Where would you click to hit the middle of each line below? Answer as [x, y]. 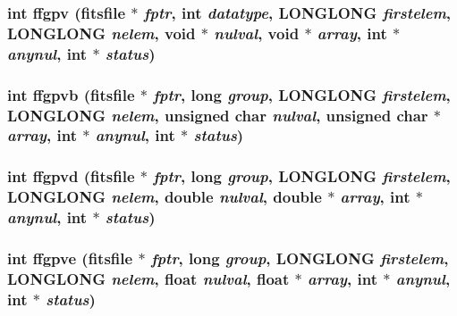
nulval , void [257, 33]
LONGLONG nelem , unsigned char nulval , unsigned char [218, 115]
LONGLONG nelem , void [102, 33]
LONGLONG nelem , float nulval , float [148, 278]
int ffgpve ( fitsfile [70, 258]
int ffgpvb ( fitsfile [71, 94]
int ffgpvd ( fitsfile [71, 176]
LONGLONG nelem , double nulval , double [165, 197]
